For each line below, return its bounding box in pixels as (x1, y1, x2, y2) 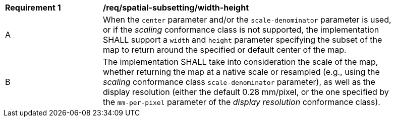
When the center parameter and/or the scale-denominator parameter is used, (103, 15, 391, 25)
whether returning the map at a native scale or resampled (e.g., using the (103, 67, 380, 77)
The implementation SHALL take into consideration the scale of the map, (103, 57, 378, 67)
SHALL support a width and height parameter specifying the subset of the (103, 35, 382, 45)
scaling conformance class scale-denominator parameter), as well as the (103, 77, 375, 87)
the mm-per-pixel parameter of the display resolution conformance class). (103, 97, 380, 107)
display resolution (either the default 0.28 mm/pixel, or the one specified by (103, 87, 389, 97)
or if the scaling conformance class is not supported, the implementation (103, 25, 379, 35)
